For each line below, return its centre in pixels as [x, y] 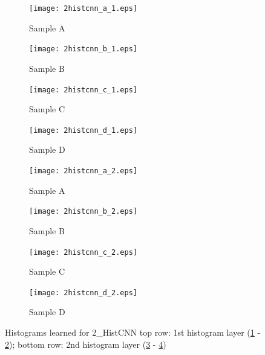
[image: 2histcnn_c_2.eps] [83, 252]
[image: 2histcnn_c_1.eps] [83, 90]
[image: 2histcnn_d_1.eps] [83, 130]
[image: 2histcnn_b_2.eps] [83, 212]
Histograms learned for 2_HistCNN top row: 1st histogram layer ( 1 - [133, 332]
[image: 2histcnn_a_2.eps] [83, 171]
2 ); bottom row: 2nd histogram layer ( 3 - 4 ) [86, 344]
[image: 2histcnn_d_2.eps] [83, 293]
